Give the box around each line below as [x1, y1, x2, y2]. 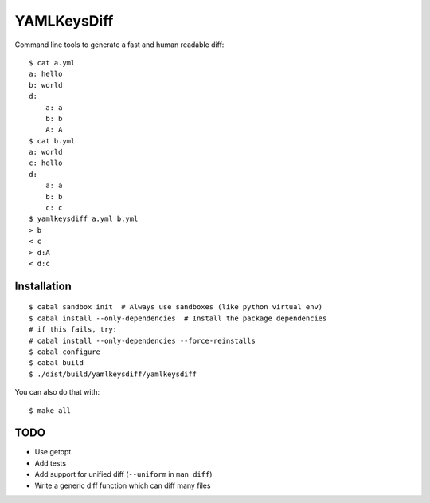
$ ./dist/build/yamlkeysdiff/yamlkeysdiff [29, 369, 197, 379]
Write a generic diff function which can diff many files [34, 481, 211, 490]
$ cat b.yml [29, 136, 76, 145]
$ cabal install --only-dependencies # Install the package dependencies [29, 313, 327, 323]
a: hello [29, 69, 63, 79]
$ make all [29, 406, 72, 415]
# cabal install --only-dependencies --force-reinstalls [29, 336, 256, 345]
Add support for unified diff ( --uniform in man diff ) [34, 470, 213, 479]
